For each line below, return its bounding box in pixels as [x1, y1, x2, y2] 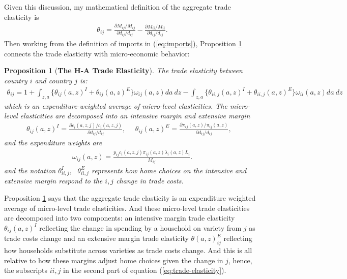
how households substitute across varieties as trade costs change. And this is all [4, 244, 252, 255]
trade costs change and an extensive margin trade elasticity [4, 233, 189, 243]
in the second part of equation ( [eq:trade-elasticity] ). [63, 265, 226, 275]
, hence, [228, 255, 252, 265]
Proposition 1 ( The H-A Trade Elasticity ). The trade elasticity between [4, 65, 243, 76]
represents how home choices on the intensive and [91, 165, 247, 175]
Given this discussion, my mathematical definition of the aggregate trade [4, 2, 231, 12]
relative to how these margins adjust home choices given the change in [4, 255, 223, 265]
